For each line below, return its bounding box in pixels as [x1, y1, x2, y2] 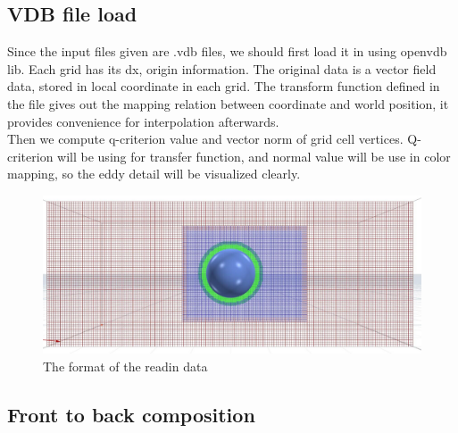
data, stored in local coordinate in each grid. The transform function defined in [7, 77, 440, 96]
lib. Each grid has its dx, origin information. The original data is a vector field [7, 59, 437, 78]
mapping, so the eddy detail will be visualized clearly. [7, 164, 301, 183]
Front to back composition [7, 400, 255, 428]
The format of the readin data [43, 356, 208, 375]
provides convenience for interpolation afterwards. [7, 112, 279, 130]
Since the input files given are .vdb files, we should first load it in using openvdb [7, 42, 447, 61]
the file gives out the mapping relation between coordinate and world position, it [7, 94, 449, 112]
